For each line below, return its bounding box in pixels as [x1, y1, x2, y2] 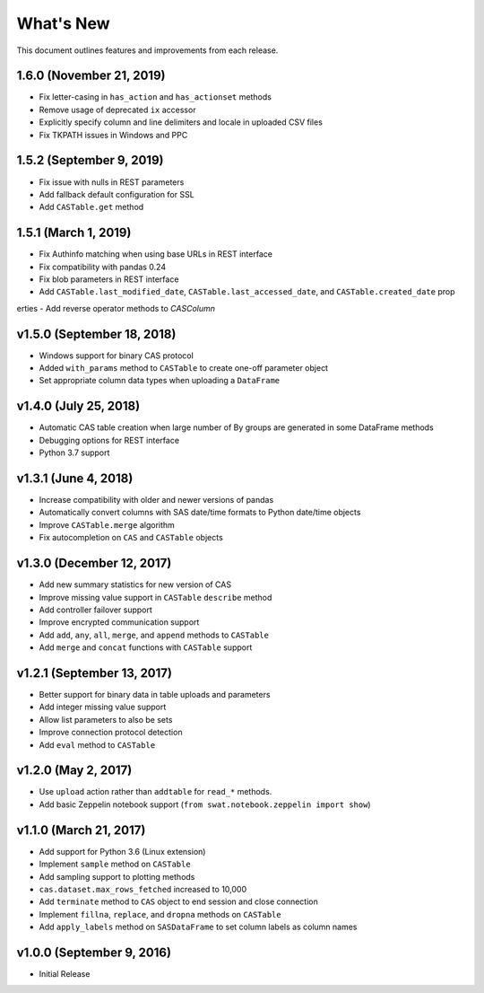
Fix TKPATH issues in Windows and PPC [39, 129, 188, 140]
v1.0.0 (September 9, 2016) [16, 945, 172, 960]
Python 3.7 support [39, 447, 110, 458]
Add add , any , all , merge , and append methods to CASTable [39, 629, 269, 640]
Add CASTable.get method [39, 202, 144, 213]
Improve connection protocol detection [39, 727, 183, 738]
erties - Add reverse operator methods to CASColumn [16, 303, 215, 313]
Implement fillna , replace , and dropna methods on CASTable [39, 909, 281, 919]
